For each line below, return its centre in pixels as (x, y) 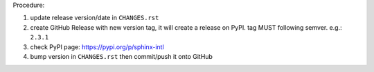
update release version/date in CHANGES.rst (95, 18)
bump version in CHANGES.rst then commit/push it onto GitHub (121, 56)
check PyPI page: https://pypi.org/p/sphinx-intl (97, 47)
